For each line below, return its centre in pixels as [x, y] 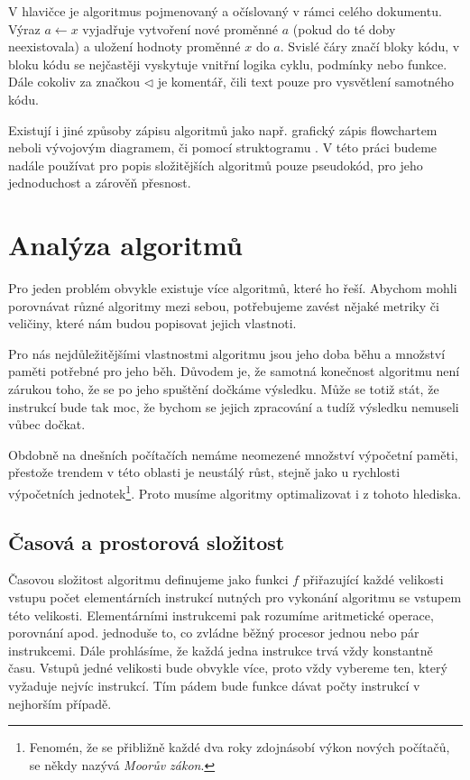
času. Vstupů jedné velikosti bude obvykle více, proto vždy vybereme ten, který [228, 668]
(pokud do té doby [344, 28]
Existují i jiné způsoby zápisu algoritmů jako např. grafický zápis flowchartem [223, 129]
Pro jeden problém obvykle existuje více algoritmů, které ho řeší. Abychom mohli [233, 288]
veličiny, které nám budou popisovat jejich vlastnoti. [152, 323]
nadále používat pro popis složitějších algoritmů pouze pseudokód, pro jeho [216, 165]
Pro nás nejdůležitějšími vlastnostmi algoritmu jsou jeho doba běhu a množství [227, 353]
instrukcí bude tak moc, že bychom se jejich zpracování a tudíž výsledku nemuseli [234, 406]
